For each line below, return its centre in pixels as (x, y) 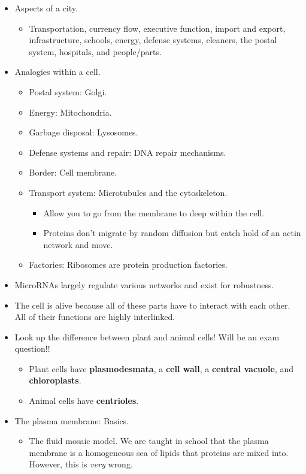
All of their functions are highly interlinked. (95, 317)
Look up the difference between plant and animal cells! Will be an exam (147, 336)
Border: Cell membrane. (73, 172)
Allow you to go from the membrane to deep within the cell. (154, 212)
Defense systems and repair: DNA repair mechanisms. (128, 152)
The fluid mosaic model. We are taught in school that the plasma (149, 441)
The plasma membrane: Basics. (72, 420)
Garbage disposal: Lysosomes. (84, 132)
